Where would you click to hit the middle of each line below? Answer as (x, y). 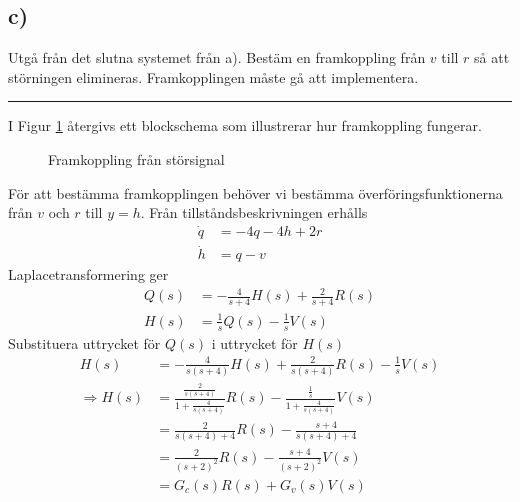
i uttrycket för (254, 342)
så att (492, 57)
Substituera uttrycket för (84, 342)
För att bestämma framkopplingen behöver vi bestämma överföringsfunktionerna (255, 192)
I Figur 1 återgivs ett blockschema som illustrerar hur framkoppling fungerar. (245, 125)
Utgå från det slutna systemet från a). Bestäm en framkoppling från (217, 57)
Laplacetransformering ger (88, 274)
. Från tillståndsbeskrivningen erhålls (254, 212)
